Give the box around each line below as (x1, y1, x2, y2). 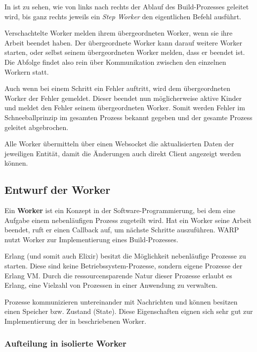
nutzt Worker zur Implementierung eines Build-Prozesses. (4, 234, 178, 244)
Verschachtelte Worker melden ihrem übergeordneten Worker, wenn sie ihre (4, 28, 233, 38)
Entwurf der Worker (4, 182, 111, 197)
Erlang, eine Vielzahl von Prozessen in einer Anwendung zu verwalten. (4, 280, 218, 290)
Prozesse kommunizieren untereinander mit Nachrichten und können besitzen (4, 296, 238, 307)
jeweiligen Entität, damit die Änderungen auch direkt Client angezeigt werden (4, 148, 241, 158)
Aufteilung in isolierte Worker (4, 337, 127, 349)
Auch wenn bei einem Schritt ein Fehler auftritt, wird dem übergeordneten (4, 83, 231, 93)
